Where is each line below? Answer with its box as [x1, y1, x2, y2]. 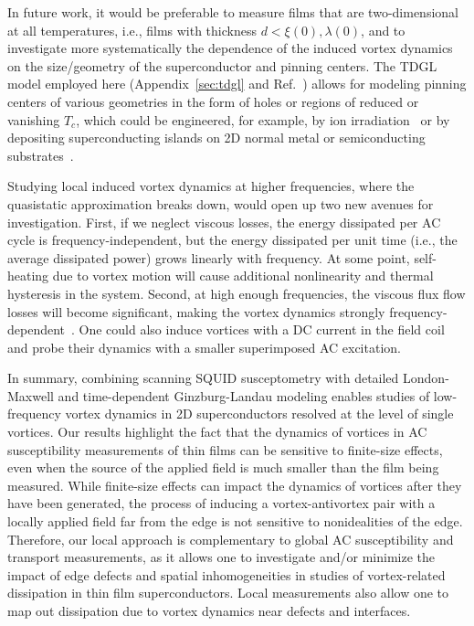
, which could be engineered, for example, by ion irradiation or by [76, 110, 450, 129]
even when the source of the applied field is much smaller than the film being [7, 458, 439, 477]
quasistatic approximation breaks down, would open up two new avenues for [7, 194, 434, 213]
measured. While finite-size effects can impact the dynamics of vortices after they [7, 475, 462, 494]
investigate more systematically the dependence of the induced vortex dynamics [7, 38, 453, 58]
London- [403, 368, 449, 387]
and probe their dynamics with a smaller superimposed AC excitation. [7, 337, 401, 356]
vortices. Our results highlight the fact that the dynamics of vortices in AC [7, 422, 427, 441]
